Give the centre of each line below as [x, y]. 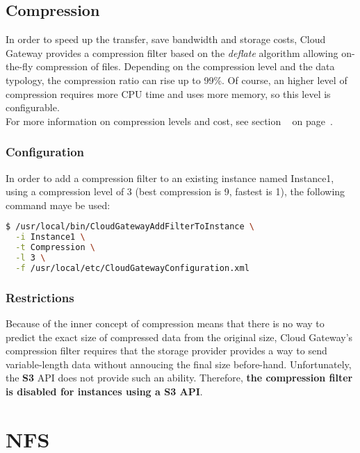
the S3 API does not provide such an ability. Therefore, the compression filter [179, 378]
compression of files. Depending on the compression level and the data [185, 66]
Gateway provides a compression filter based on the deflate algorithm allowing [172, 52]
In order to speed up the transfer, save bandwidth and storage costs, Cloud [166, 39]
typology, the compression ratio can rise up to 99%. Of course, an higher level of [177, 80]
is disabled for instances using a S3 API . [104, 391]
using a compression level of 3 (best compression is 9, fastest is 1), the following [175, 191]
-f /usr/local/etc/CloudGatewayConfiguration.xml [132, 268]
